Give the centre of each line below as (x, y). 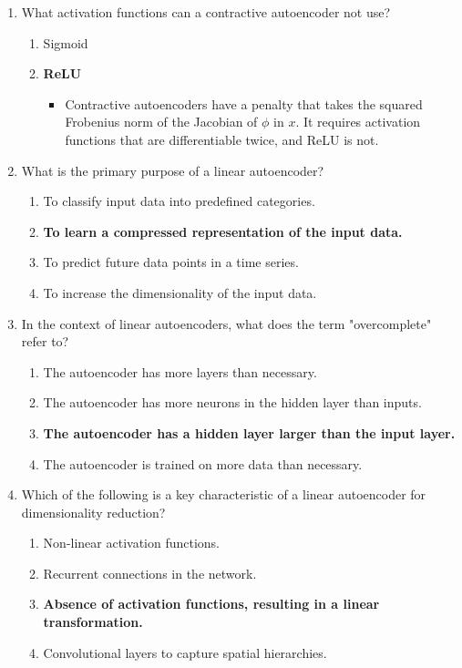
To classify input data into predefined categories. (179, 201)
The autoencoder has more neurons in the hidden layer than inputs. (232, 402)
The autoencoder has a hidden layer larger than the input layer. (249, 432)
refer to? (45, 341)
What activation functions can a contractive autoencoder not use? (206, 12)
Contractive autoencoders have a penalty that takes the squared (244, 103)
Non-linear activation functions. (132, 543)
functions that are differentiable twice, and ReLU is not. (222, 139)
